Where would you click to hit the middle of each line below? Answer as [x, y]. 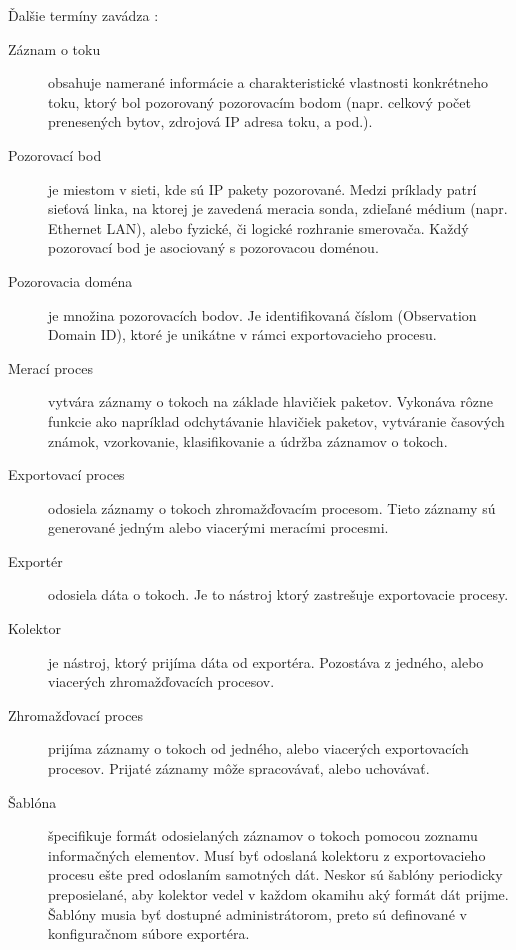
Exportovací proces [66, 474]
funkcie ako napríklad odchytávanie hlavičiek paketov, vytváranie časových [276, 420]
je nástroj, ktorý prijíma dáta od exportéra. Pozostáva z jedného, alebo [266, 661]
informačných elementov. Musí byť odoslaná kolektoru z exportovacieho [267, 854]
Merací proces [50, 367]
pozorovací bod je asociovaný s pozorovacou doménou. [213, 247]
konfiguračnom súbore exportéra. [149, 933]
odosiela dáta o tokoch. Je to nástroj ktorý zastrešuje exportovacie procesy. [278, 594]
